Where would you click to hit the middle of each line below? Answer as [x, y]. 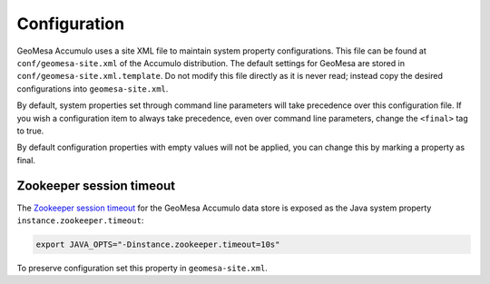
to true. [30, 131]
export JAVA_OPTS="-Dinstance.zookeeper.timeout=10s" [158, 244]
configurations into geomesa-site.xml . [93, 88]
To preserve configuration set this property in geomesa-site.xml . [142, 268]
